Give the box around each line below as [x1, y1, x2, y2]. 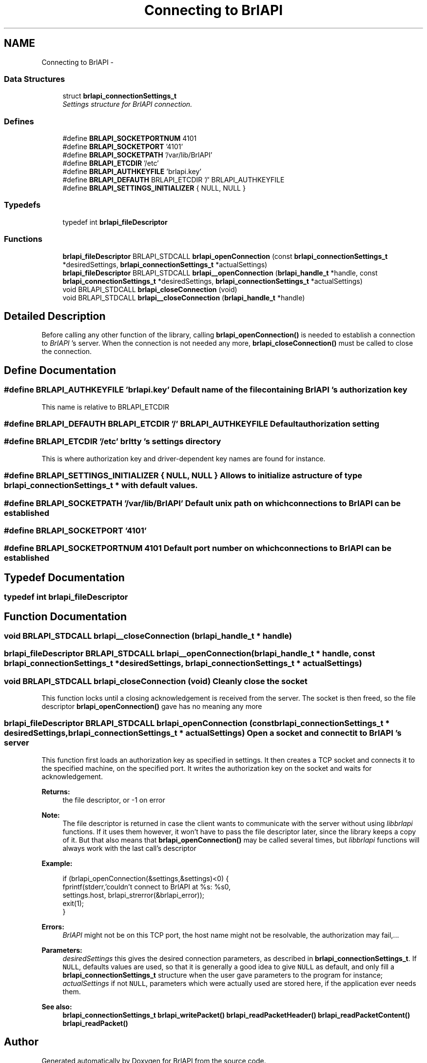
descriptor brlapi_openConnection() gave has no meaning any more [41, 702, 262, 711]
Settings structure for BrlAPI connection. [62, 100, 193, 109]
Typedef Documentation [4, 571, 125, 584]
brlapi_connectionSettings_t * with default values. [4, 480, 198, 491]
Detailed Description [4, 310, 106, 323]
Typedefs [4, 200, 41, 210]
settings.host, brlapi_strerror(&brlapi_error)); [62, 890, 204, 899]
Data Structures [4, 74, 65, 84]
